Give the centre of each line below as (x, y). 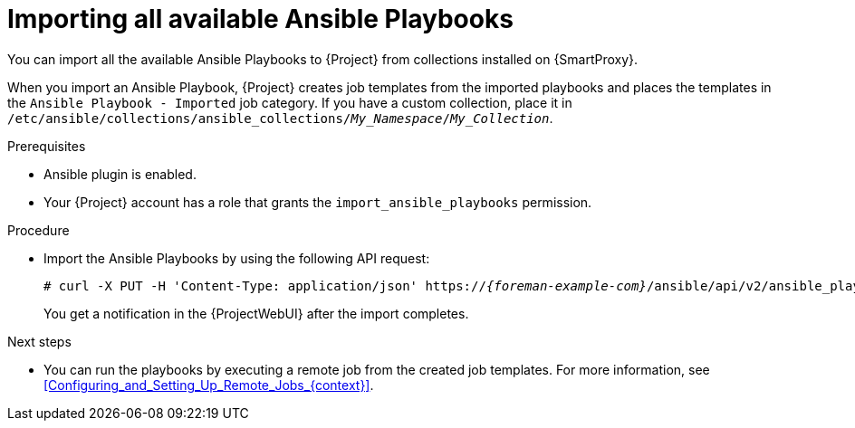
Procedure (38, 230)
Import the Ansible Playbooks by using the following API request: (237, 258)
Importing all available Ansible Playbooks (260, 19)
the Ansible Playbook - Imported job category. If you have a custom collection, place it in (290, 102)
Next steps (39, 341)
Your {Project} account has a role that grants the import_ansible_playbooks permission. (318, 202)
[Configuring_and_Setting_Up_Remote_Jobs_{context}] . (209, 385)
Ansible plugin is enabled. (120, 174)
